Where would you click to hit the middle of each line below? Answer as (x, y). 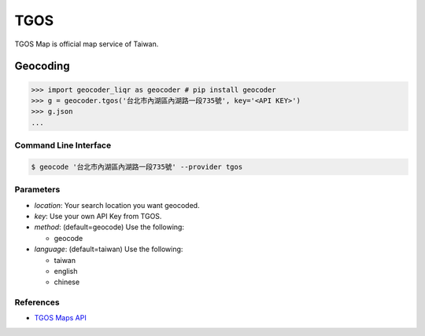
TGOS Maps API (60, 318)
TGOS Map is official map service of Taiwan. (87, 44)
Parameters (37, 190)
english (66, 271)
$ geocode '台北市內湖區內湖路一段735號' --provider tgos (137, 166)
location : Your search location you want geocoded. (117, 205)
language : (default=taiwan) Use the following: (109, 249)
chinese (67, 282)
